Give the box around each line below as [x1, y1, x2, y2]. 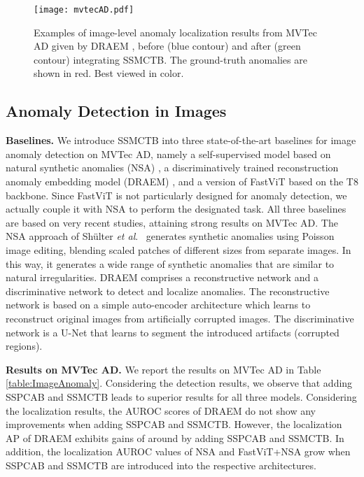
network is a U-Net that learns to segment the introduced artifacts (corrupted [6, 325, 339, 339]
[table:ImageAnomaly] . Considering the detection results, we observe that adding [6, 376, 353, 390]
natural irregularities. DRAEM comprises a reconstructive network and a [6, 270, 318, 285]
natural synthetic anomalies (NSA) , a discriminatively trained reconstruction [6, 160, 339, 175]
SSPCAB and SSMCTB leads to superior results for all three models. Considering [6, 389, 357, 404]
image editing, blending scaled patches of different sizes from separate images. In [6, 242, 351, 257]
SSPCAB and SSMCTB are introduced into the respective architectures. [6, 457, 316, 472]
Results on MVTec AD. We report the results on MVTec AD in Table [6, 362, 321, 376]
